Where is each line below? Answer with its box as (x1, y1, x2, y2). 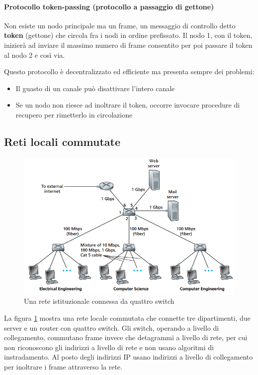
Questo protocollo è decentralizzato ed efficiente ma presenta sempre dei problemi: (4, 66, 255, 77)
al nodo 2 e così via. (4, 49, 65, 60)
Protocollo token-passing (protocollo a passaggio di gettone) (4, 1, 214, 11)
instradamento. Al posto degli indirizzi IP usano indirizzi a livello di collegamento (4, 352, 253, 362)
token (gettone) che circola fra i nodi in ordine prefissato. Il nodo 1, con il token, (4, 30, 253, 40)
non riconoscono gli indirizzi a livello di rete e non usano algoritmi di (4, 342, 214, 352)
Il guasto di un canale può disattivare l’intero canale (15, 83, 175, 93)
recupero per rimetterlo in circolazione (15, 109, 133, 120)
